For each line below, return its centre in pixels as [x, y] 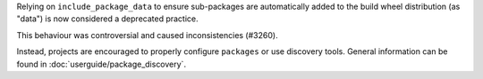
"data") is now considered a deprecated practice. [107, 19]
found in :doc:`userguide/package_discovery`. [102, 64]
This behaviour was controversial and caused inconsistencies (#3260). [147, 35]
